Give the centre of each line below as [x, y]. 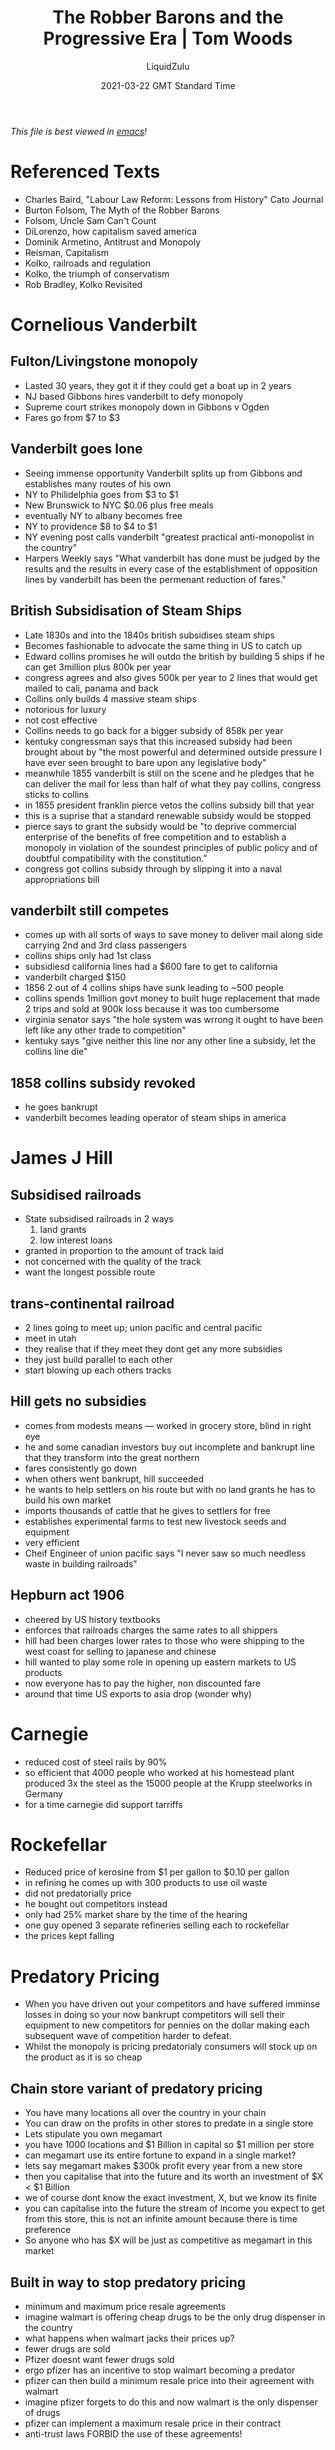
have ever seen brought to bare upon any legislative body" [145, 762]
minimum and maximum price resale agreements [125, 2306]
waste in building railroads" [81, 1563]
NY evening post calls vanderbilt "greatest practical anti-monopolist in [169, 537]
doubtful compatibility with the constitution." [116, 858]
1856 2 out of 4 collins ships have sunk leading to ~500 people [154, 988]
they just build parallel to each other [98, 1359]
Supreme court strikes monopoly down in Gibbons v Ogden [147, 407]
